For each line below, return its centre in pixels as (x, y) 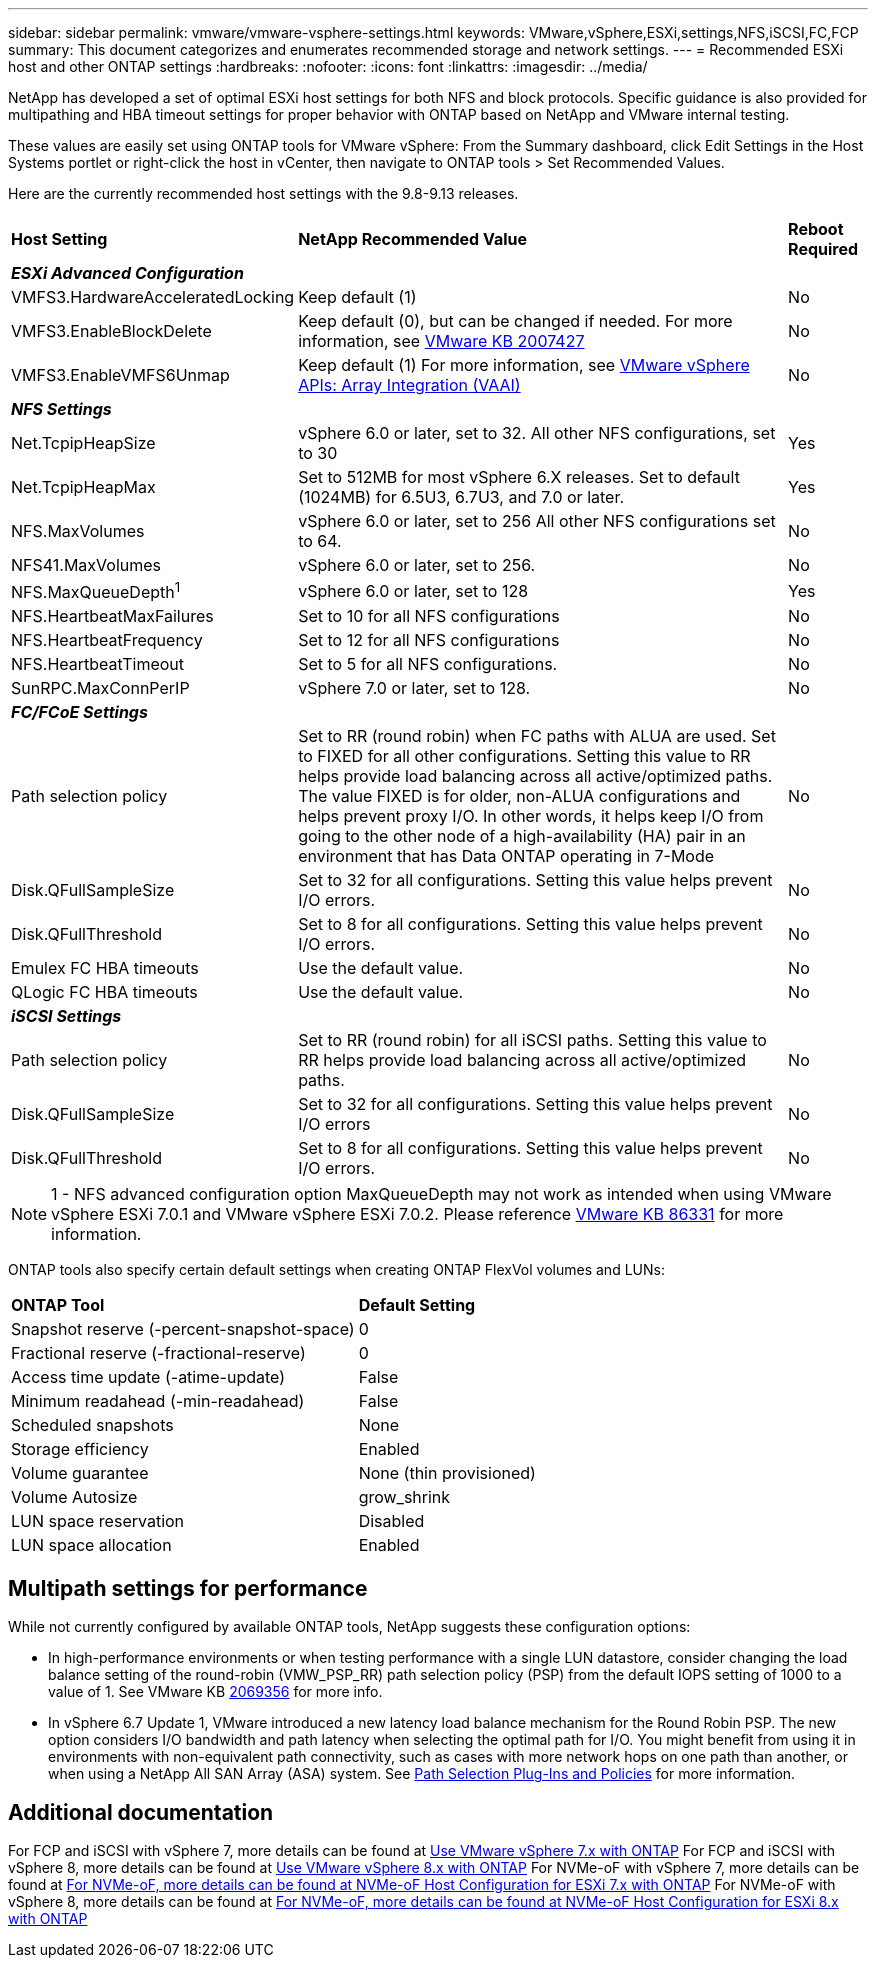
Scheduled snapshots (92, 1425)
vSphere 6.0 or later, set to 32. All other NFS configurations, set (537, 433)
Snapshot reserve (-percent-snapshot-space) (183, 1329)
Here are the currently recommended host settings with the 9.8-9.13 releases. (263, 193)
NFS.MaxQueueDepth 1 (96, 591)
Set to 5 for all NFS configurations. (428, 664)
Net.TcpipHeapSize (83, 443)
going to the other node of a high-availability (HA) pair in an (522, 836)
